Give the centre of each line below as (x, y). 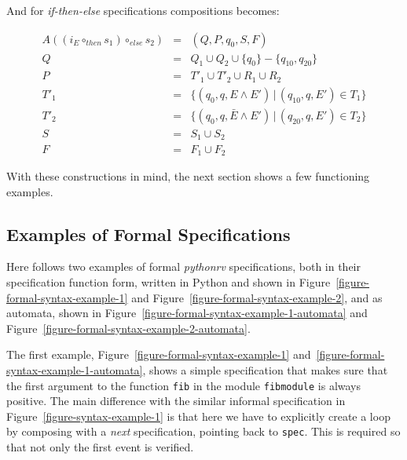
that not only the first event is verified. (100, 447)
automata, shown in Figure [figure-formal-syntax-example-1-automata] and (187, 313)
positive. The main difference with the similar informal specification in (176, 401)
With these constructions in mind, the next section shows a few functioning (188, 175)
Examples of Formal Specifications (148, 234)
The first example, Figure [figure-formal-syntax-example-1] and (159, 354)
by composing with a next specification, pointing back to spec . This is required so (203, 431)
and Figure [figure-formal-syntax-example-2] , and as (257, 297)
